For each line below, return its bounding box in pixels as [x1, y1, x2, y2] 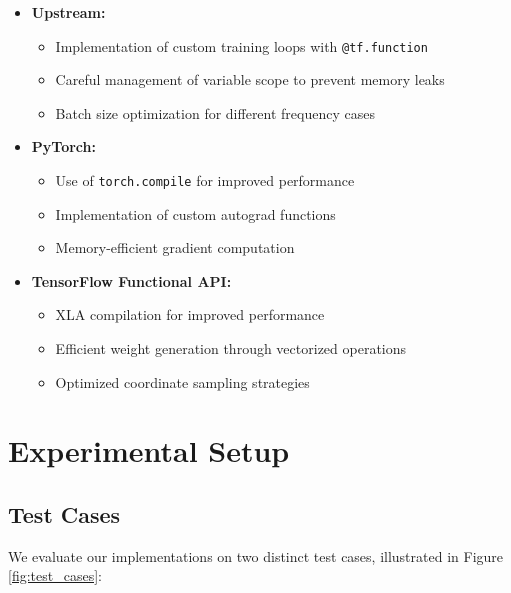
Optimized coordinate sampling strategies [55, 371, 310, 392]
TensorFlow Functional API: [31, 270, 232, 291]
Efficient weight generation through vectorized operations [55, 338, 407, 359]
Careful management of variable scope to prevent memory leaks [55, 69, 445, 90]
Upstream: [31, 2, 106, 22]
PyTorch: [31, 136, 96, 157]
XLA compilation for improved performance [55, 304, 325, 325]
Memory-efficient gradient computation [55, 237, 295, 258]
